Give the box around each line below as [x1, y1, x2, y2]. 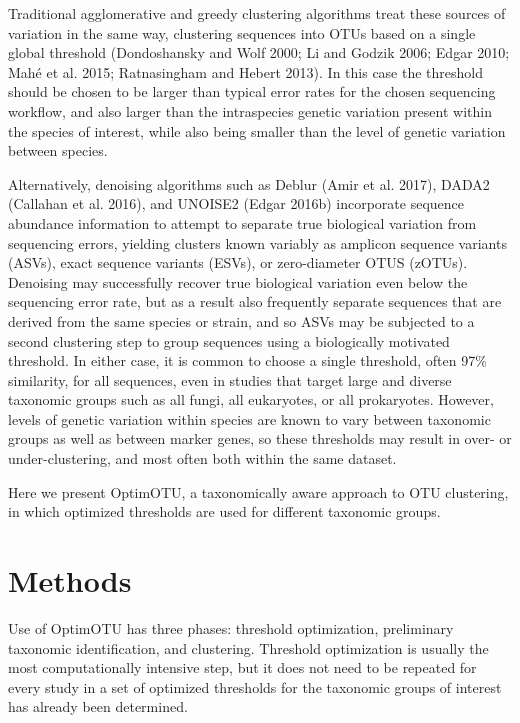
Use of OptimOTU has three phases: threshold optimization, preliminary [8, 617, 454, 638]
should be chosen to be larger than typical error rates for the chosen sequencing [8, 81, 496, 102]
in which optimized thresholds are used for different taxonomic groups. [8, 501, 441, 522]
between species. [8, 140, 108, 161]
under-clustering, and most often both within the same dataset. [8, 448, 397, 469]
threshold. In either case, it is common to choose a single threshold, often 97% [8, 350, 487, 371]
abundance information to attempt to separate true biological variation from [8, 212, 477, 233]
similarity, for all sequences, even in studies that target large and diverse [8, 369, 452, 390]
